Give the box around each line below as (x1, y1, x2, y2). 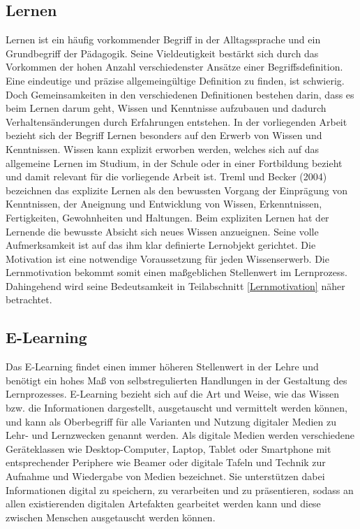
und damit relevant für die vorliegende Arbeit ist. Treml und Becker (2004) (6, 169, 327, 184)
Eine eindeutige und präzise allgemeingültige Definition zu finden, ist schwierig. (6, 73, 345, 87)
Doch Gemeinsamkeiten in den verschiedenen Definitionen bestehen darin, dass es (6, 87, 354, 101)
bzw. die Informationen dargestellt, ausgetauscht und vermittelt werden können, (6, 400, 348, 415)
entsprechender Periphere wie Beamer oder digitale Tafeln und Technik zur (6, 455, 326, 470)
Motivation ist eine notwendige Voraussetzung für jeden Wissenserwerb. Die (6, 251, 329, 266)
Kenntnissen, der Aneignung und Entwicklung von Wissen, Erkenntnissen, (6, 196, 322, 211)
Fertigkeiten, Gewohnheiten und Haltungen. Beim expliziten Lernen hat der (6, 210, 329, 224)
